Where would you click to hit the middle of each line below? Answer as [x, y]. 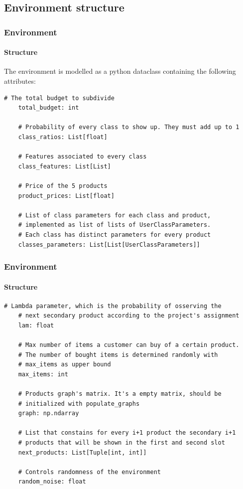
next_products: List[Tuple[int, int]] [82, 452]
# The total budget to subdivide [59, 98]
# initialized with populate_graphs [79, 404]
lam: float [36, 325]
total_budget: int [49, 108]
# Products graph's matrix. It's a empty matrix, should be [120, 394]
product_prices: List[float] [66, 196]
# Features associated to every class [82, 157]
